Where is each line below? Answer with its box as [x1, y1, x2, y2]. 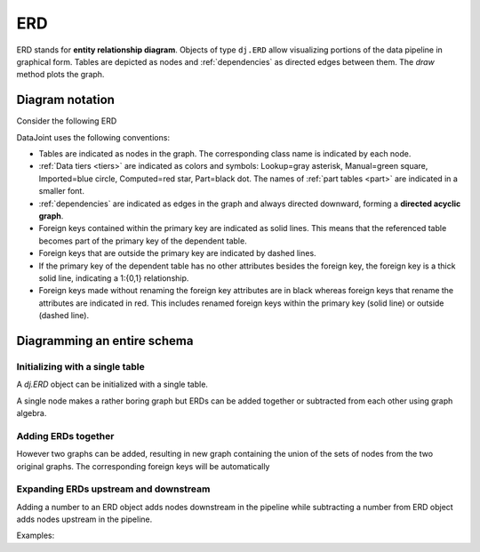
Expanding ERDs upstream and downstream [16, 483, 211, 495]
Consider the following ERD [16, 116, 117, 126]
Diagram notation [16, 92, 116, 108]
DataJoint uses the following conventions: [16, 132, 171, 142]
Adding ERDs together [16, 429, 115, 442]
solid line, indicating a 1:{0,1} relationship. [38, 272, 189, 284]
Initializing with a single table [16, 360, 146, 372]
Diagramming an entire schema [16, 333, 194, 348]
